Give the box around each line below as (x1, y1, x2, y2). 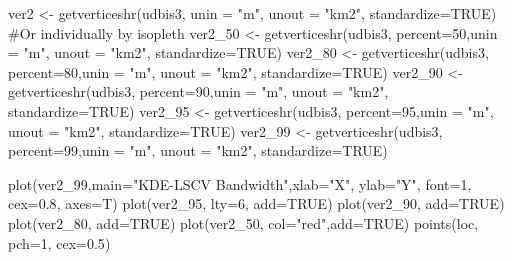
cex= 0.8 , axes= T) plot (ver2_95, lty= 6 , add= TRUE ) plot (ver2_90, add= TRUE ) (8, 193, 505, 214)
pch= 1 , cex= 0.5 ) (8, 232, 111, 253)
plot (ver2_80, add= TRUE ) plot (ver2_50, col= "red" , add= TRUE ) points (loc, (8, 212, 479, 233)
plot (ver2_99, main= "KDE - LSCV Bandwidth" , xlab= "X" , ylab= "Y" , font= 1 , (8, 173, 472, 194)
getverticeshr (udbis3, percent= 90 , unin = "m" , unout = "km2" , (8, 81, 389, 102)
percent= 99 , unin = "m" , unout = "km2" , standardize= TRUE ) (8, 140, 388, 161)
